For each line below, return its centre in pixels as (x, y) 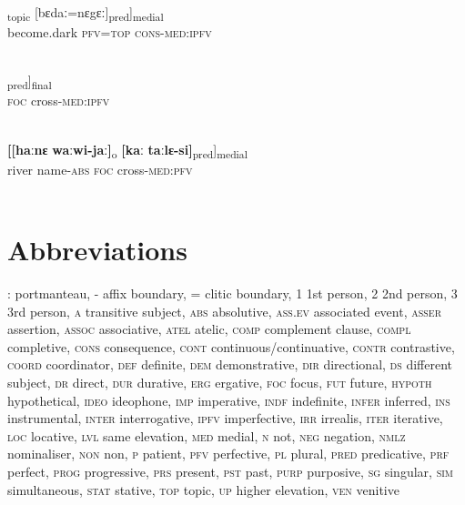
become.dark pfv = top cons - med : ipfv (110, 32)
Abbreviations (97, 250)
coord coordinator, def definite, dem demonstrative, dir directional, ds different (230, 364)
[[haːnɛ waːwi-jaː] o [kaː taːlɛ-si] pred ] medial (127, 150)
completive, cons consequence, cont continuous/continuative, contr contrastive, (231, 346)
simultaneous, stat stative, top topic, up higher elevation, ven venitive (203, 489)
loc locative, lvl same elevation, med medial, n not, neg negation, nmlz (207, 435)
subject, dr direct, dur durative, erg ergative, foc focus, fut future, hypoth (220, 383)
